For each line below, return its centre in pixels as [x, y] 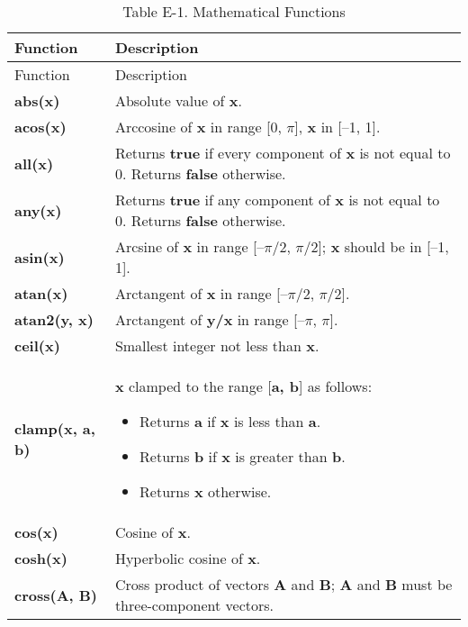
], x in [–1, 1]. [337, 127]
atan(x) [41, 293]
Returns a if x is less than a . [230, 421]
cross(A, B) [56, 595]
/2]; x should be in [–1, [376, 246]
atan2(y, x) [54, 319]
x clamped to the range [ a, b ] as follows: [243, 386]
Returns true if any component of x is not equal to [277, 200]
